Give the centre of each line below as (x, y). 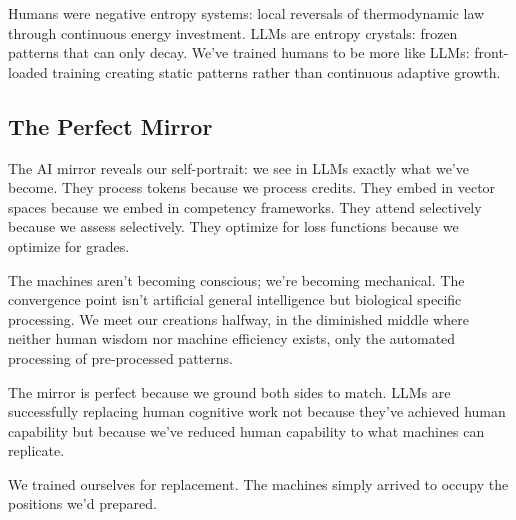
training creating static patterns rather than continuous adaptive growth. (276, 71)
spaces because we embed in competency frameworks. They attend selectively (245, 206)
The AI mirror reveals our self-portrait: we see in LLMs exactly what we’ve (238, 167)
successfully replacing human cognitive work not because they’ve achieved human (257, 411)
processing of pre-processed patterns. (120, 357)
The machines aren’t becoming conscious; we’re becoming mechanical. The (236, 279)
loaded (28, 71)
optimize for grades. (69, 245)
